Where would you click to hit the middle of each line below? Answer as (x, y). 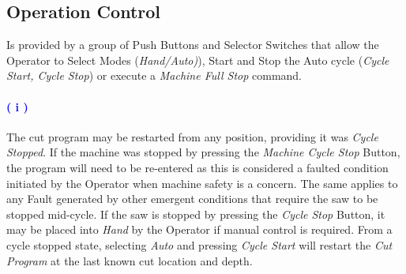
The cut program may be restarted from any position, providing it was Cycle (192, 136)
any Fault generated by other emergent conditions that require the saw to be (192, 199)
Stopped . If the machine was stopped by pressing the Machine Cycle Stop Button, (203, 152)
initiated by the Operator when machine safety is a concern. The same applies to (202, 183)
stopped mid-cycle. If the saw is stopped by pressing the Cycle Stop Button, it (196, 214)
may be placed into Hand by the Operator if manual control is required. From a (199, 229)
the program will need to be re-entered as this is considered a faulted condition (197, 167)
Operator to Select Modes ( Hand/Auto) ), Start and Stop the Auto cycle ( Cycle (198, 60)
